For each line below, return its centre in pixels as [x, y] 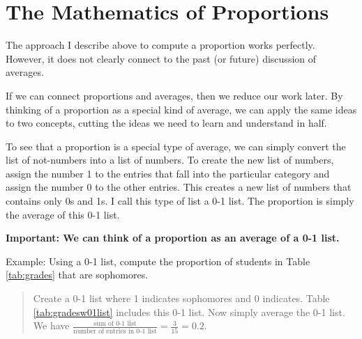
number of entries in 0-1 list [115, 331]
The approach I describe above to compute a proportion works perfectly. [160, 45]
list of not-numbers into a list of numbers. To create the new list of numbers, [170, 160]
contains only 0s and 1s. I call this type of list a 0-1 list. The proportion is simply [180, 201]
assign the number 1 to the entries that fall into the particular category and [168, 173]
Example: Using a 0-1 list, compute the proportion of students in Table [158, 261]
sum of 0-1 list [115, 323]
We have [51, 325]
